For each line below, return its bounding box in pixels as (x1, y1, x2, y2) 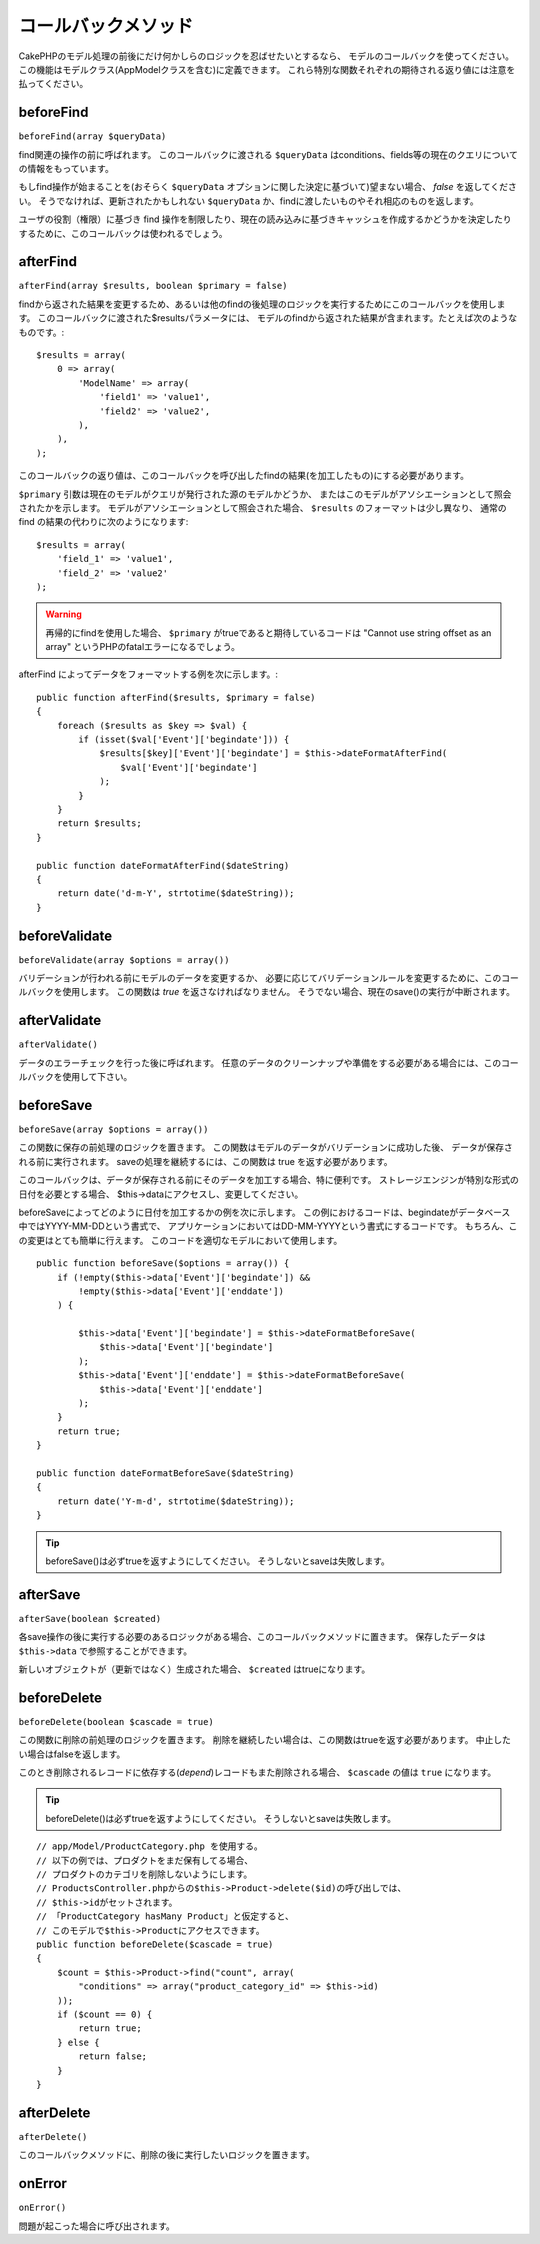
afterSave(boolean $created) (18, 1613, 162, 1624)
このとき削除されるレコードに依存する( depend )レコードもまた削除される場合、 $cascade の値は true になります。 (18, 1766, 497, 1779)
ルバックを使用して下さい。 (18, 1071, 133, 1083)
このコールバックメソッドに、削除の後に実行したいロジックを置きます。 (18, 2149, 315, 2161)
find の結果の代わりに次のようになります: (18, 516, 189, 528)
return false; (78, 2051, 148, 2062)
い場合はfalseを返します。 (18, 1748, 126, 1760)
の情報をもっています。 (18, 163, 114, 175)
